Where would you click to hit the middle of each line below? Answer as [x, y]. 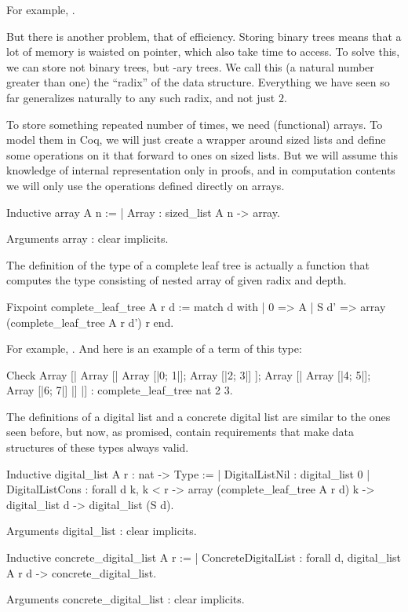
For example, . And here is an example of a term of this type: [154, 348]
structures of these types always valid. [98, 447]
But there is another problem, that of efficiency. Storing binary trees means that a [204, 36]
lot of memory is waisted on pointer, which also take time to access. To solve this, [203, 51]
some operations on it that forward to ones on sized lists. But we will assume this [202, 154]
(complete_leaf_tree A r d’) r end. [90, 322]
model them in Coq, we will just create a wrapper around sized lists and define [196, 139]
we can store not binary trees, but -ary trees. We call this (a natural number [190, 66]
